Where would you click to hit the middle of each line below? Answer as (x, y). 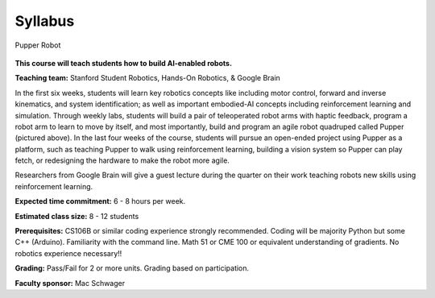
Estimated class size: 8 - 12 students (77, 216)
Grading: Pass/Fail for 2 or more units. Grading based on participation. (132, 268)
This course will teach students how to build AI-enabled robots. (124, 63)
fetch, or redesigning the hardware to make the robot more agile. (122, 160)
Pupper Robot (38, 45)
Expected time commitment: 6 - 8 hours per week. (100, 201)
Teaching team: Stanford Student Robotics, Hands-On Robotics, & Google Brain (148, 78)
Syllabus (45, 21)
